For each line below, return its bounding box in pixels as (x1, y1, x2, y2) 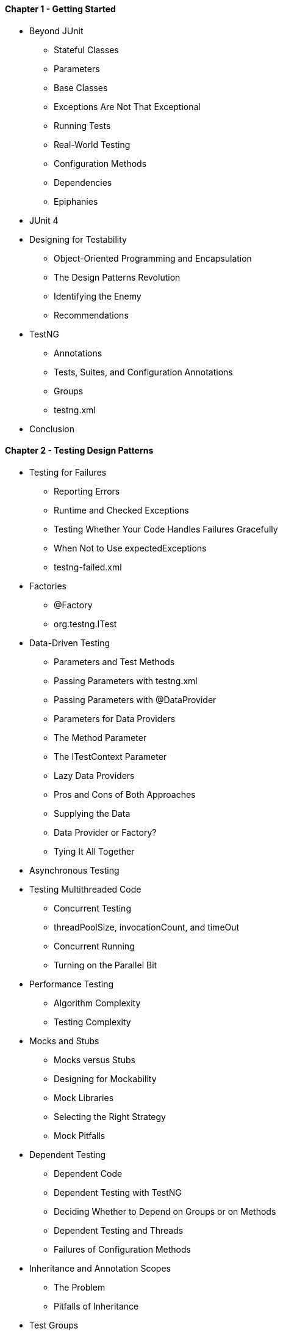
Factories (29, 580, 66, 591)
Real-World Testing (54, 139, 131, 150)
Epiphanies (54, 196, 98, 207)
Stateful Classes (54, 44, 119, 55)
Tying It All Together (54, 846, 135, 857)
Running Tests (54, 120, 111, 131)
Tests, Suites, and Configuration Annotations (54, 366, 233, 377)
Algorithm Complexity (54, 997, 141, 1008)
